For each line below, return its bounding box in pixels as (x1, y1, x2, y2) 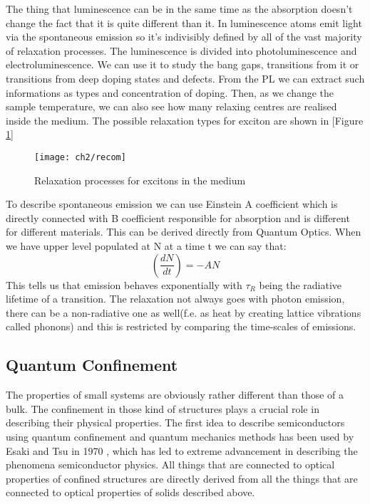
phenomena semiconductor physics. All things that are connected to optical (6, 457, 335, 472)
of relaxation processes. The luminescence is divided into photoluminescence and (6, 43, 357, 58)
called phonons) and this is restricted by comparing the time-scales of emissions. (6, 319, 356, 334)
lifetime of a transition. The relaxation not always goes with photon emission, (6, 291, 345, 306)
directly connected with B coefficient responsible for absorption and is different (6, 210, 350, 225)
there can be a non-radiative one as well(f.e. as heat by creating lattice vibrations (6, 305, 361, 320)
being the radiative (259, 277, 342, 292)
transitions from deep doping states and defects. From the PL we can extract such (6, 70, 365, 85)
